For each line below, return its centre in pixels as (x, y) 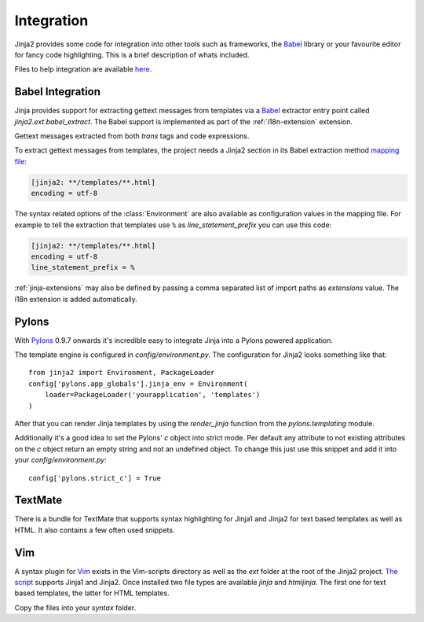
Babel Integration (58, 92)
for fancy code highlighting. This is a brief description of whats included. (132, 54)
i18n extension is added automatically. (76, 299)
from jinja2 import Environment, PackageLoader (122, 373)
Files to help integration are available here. (83, 69)
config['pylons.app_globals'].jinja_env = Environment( (138, 384)
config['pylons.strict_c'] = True (95, 478)
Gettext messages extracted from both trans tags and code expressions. (132, 136)
